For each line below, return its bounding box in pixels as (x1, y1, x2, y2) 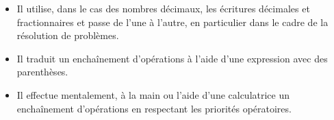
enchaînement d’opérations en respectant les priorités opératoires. (16, 101, 292, 115)
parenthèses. (16, 64, 68, 79)
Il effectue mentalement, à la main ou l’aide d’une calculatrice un (16, 87, 290, 101)
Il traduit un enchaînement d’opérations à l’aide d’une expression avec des (16, 51, 328, 65)
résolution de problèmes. (16, 28, 119, 43)
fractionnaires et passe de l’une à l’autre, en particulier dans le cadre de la (16, 14, 329, 29)
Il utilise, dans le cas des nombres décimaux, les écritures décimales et (16, 1, 310, 15)
